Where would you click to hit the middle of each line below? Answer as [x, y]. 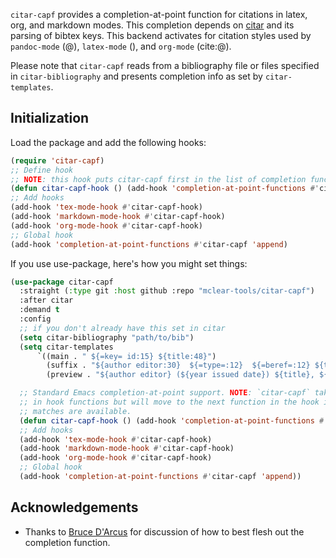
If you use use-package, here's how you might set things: [129, 263]
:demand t [39, 310]
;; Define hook [42, 170]
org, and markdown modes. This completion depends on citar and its [152, 25]
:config [35, 319]
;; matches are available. [75, 411]
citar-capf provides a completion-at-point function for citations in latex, [159, 14]
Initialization [50, 118]
